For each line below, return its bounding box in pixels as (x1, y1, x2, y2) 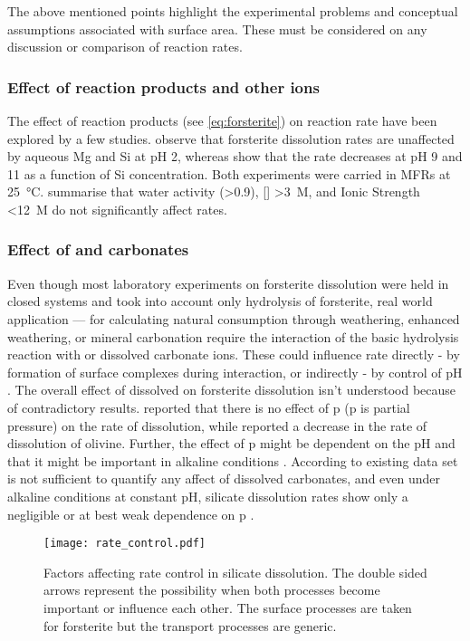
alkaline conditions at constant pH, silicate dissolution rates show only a (7, 486, 408, 505)
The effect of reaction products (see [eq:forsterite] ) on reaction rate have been (7, 111, 437, 129)
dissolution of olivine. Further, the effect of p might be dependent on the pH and (7, 434, 456, 453)
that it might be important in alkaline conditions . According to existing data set (7, 451, 458, 470)
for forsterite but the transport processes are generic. (43, 616, 337, 635)
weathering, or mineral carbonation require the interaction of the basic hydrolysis (7, 327, 459, 346)
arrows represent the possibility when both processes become (43, 580, 380, 599)
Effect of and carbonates (7, 238, 189, 261)
